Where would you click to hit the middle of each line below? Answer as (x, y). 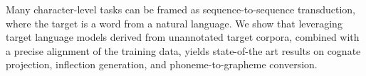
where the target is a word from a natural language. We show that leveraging (174, 23)
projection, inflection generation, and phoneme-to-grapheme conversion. (162, 64)
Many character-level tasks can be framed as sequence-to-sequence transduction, (181, 9)
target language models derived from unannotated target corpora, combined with (183, 37)
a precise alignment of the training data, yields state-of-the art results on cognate (183, 50)
